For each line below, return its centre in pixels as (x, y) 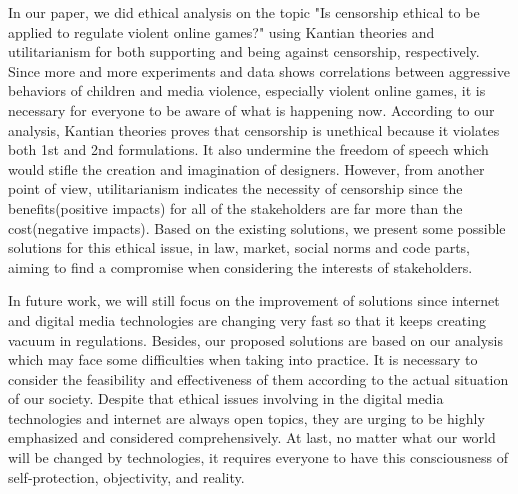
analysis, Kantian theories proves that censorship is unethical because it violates (254, 129)
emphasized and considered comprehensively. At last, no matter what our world (252, 437)
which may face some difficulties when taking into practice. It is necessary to (243, 359)
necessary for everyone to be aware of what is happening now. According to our (251, 109)
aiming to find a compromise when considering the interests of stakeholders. (240, 266)
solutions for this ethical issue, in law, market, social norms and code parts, (239, 247)
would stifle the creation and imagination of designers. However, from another (246, 168)
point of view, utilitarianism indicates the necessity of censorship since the (235, 188)
